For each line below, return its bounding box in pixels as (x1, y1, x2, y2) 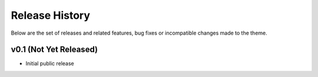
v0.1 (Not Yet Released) (11, 45, 98, 55)
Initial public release (25, 60, 75, 67)
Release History (11, 9, 91, 22)
